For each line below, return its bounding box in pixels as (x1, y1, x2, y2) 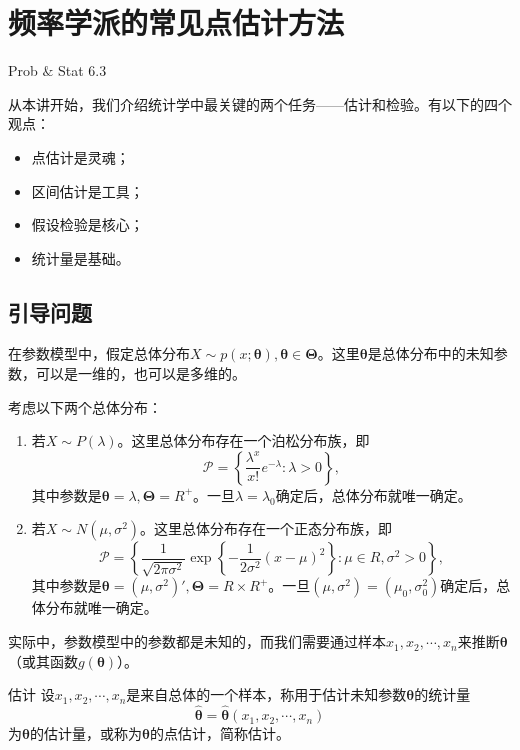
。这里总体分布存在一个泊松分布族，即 (117, 430, 370, 451)
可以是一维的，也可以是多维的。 (35, 363, 246, 384)
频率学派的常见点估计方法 (8, 2, 345, 43)
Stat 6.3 (58, 60, 107, 81)
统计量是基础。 (31, 247, 130, 268)
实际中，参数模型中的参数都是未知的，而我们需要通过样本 (8, 631, 386, 652)
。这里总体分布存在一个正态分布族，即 (140, 518, 393, 539)
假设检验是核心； (31, 214, 144, 235)
